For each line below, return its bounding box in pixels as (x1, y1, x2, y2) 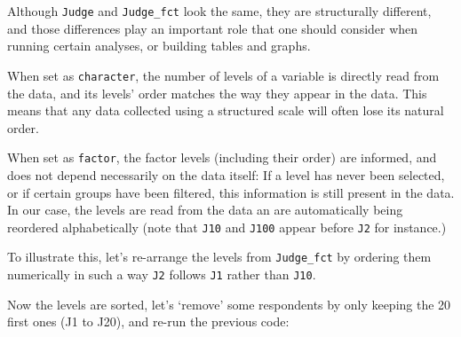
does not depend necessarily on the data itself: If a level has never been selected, (7, 165, 445, 184)
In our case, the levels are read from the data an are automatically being (7, 200, 403, 219)
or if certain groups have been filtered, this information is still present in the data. (7, 183, 455, 201)
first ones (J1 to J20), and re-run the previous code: (7, 312, 290, 331)
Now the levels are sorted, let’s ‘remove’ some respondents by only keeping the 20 (7, 294, 451, 313)
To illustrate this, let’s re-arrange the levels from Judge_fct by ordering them (7, 247, 432, 266)
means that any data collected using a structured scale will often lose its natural (7, 101, 444, 120)
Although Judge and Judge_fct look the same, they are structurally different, (7, 2, 432, 20)
